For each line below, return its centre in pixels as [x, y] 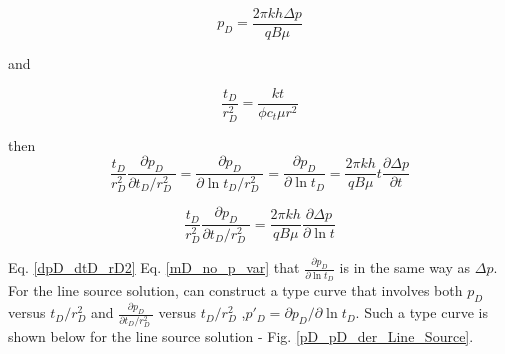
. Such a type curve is [421, 312]
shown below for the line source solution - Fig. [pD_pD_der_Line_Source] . [241, 336]
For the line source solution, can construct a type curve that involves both [235, 290]
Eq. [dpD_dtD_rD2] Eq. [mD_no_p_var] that [154, 267]
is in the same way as [405, 267]
